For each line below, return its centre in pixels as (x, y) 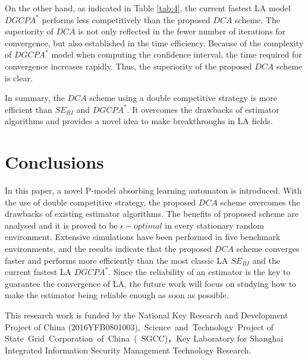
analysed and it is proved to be (61, 225)
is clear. (19, 78)
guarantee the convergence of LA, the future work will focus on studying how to (151, 283)
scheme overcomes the (260, 202)
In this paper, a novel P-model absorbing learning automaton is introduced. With (153, 190)
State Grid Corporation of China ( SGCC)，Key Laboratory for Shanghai (144, 338)
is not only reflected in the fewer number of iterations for (182, 31)
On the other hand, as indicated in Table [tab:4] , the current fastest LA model (148, 8)
